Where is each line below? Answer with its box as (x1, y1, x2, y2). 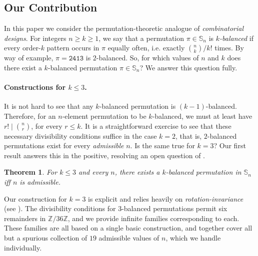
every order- (4, 42, 41, 53)
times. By (214, 42, 244, 53)
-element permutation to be (62, 110, 146, 121)
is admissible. (19, 176, 60, 187)
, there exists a (114, 167, 160, 177)
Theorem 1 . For (4, 167, 57, 177)
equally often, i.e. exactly (107, 42, 185, 53)
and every (78, 167, 108, 177)
